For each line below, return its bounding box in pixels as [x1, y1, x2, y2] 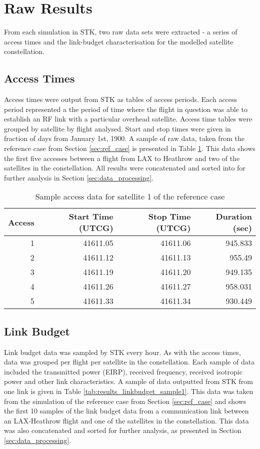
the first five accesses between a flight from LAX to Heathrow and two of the [4, 152, 240, 163]
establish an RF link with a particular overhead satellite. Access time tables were [4, 113, 252, 124]
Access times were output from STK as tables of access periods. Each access [4, 94, 237, 104]
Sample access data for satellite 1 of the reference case [35, 190, 225, 202]
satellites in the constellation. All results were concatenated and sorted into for [4, 162, 245, 173]
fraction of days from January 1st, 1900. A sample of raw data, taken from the [4, 133, 244, 143]
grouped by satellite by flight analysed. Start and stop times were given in [4, 123, 231, 133]
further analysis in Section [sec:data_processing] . [4, 172, 154, 182]
